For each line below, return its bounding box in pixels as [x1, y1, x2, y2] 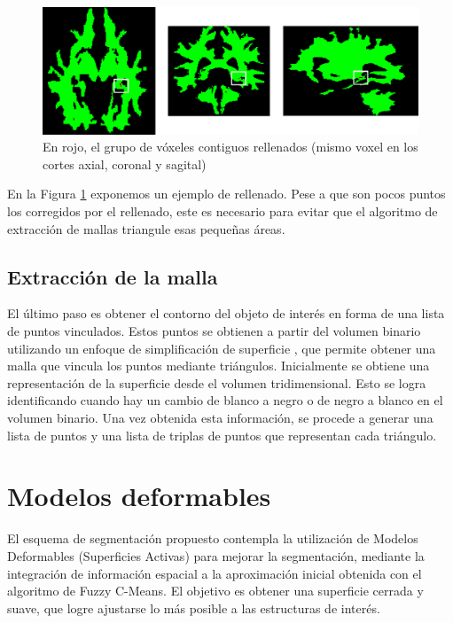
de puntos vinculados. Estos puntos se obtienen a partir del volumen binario [7, 322, 421, 340]
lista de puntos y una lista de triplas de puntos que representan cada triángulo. [7, 425, 437, 444]
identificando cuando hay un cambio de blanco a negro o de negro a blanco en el [7, 391, 443, 409]
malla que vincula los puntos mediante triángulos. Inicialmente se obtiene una [7, 356, 430, 375]
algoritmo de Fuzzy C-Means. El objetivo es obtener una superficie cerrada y [7, 581, 424, 600]
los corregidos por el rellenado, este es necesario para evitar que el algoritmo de [7, 202, 438, 221]
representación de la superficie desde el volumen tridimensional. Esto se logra [7, 373, 426, 392]
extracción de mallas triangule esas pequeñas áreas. [7, 219, 285, 238]
